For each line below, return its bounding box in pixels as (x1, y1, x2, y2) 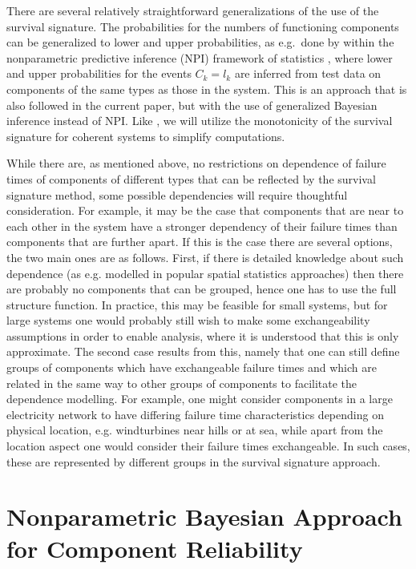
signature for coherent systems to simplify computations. (6, 127, 285, 144)
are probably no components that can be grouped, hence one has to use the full (6, 280, 397, 297)
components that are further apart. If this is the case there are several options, (6, 233, 393, 250)
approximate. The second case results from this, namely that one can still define (6, 343, 400, 360)
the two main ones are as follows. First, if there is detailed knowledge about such (6, 248, 404, 265)
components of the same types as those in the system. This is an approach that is (6, 80, 407, 97)
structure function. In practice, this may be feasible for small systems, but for (6, 296, 388, 313)
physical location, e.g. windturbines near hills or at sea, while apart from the (6, 422, 383, 438)
